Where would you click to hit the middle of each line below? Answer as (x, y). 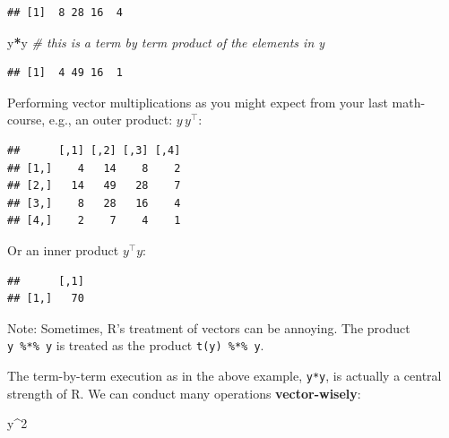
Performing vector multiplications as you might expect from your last (198, 102)
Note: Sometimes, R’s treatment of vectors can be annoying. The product (209, 327)
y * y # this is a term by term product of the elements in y (166, 42)
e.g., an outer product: (111, 120)
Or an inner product (63, 249)
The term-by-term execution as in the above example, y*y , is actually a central (224, 375)
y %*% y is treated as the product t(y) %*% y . (136, 345)
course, (26, 120)
